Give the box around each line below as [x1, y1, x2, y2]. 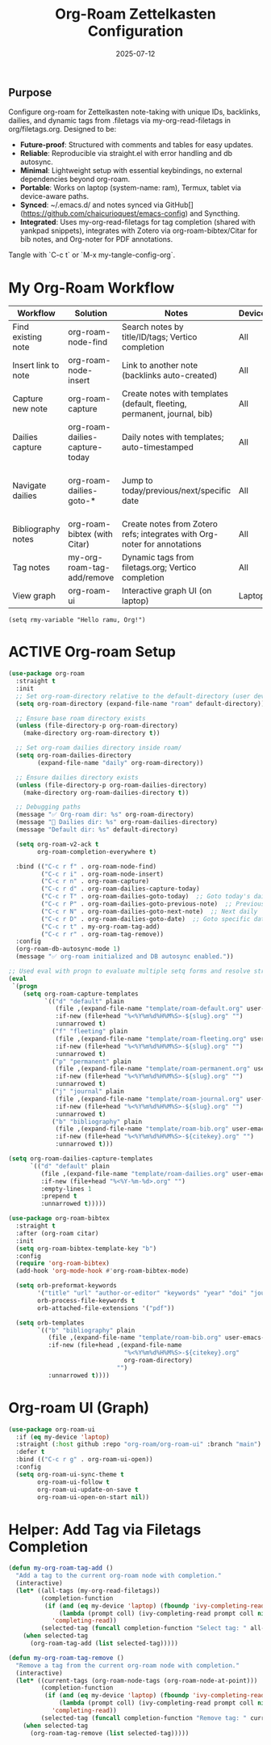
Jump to [122, 475, 153, 486]
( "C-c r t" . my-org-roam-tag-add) [40, 923, 161, 931]
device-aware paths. [19, 192, 90, 201]
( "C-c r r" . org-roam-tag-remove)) [40, 930, 164, 938]
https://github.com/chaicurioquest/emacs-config [23, 209, 186, 218]
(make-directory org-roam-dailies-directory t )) [23, 788, 190, 796]
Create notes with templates [122, 388, 228, 399]
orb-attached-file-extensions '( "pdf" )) [37, 1303, 175, 1312]
